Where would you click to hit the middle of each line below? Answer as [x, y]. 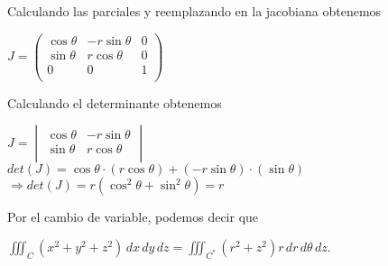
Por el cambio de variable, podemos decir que [133, 217]
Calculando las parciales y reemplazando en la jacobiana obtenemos [194, 11]
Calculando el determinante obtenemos [115, 102]
